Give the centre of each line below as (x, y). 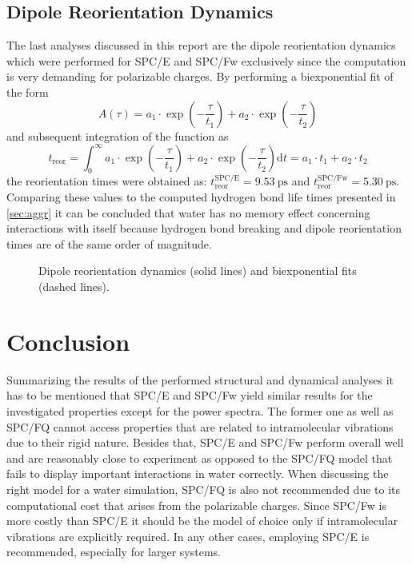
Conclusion (68, 341)
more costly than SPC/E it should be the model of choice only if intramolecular (202, 521)
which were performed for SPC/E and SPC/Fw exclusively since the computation (206, 60)
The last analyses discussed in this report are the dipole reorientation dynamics (201, 45)
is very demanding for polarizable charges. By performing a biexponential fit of (200, 76)
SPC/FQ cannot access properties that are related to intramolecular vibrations (200, 426)
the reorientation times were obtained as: (107, 181)
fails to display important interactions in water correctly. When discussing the (198, 473)
